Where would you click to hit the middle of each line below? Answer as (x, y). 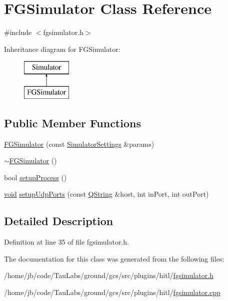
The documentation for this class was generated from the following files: (114, 258)
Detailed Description (59, 221)
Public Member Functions (72, 123)
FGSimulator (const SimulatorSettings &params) (79, 144)
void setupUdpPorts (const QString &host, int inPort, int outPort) (106, 194)
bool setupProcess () (35, 177)
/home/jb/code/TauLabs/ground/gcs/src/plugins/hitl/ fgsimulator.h (109, 275)
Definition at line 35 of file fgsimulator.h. (67, 242)
